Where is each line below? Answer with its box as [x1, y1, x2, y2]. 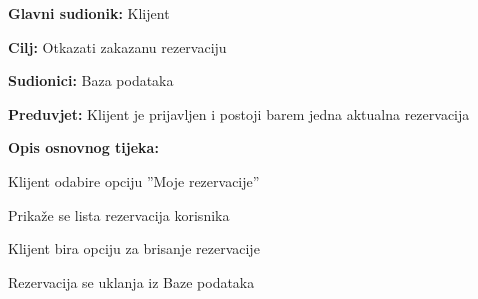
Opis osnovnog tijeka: [8, 137, 159, 158]
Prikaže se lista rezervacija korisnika [8, 204, 230, 225]
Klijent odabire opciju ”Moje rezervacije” [8, 170, 260, 191]
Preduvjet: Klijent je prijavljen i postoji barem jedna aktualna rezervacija [8, 103, 470, 124]
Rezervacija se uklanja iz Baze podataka [8, 271, 255, 292]
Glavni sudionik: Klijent [8, 3, 170, 23]
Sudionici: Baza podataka [8, 70, 174, 91]
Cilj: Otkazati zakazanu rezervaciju [8, 36, 227, 57]
